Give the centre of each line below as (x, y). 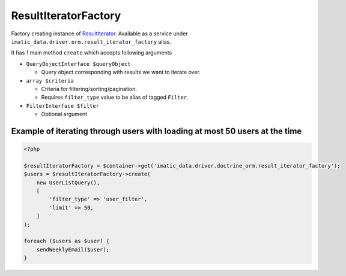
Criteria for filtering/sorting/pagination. (89, 89)
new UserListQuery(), (68, 182)
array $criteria (50, 81)
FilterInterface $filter (62, 106)
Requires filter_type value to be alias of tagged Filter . (115, 97)
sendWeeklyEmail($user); (73, 249)
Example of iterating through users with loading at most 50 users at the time (156, 131)
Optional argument (64, 114)
